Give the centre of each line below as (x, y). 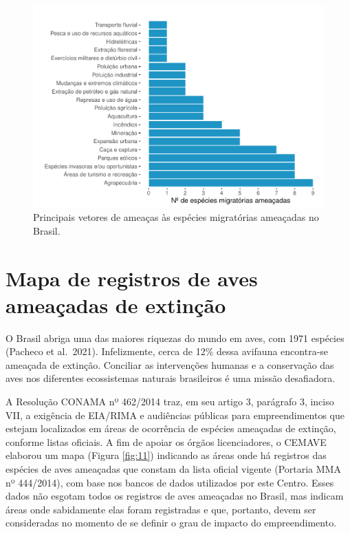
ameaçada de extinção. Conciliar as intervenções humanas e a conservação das (170, 364)
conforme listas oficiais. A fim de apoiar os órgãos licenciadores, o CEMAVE (166, 441)
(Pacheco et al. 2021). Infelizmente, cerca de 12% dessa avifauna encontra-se (167, 351)
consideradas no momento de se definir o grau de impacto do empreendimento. (171, 523)
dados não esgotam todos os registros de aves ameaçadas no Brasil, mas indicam (175, 496)
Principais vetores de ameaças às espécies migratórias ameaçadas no (176, 217)
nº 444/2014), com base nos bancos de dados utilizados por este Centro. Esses (170, 482)
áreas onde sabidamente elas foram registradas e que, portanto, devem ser (161, 509)
